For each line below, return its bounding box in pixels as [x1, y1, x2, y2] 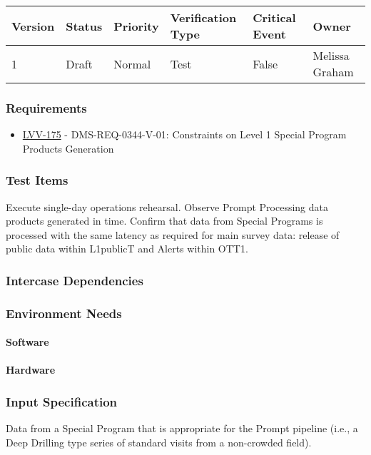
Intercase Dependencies [6, 271, 143, 289]
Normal [113, 55, 151, 72]
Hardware [6, 362, 56, 377]
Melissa [312, 47, 350, 63]
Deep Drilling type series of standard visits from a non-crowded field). [6, 434, 312, 449]
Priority [113, 17, 159, 34]
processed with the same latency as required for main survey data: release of [6, 227, 340, 242]
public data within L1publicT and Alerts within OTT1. [6, 241, 248, 256]
